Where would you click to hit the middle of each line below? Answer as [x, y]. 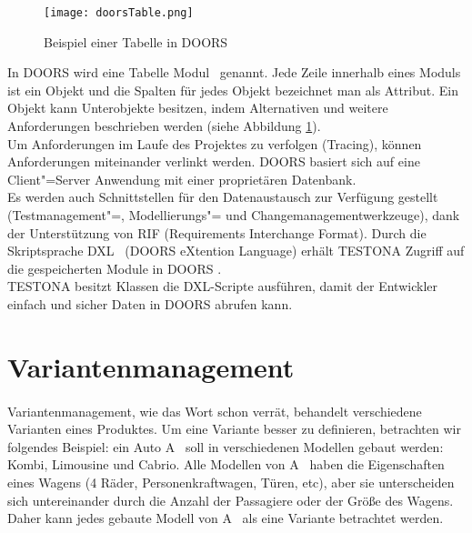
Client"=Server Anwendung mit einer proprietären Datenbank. [182, 179]
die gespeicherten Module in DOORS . [115, 268]
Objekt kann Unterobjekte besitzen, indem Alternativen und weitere [198, 108]
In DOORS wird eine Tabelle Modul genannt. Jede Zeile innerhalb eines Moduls [234, 72]
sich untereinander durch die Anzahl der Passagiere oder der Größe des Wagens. [231, 500]
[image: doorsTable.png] [119, 13]
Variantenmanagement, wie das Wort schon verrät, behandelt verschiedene [215, 411]
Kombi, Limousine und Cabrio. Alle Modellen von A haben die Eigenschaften [226, 464]
